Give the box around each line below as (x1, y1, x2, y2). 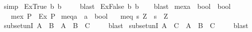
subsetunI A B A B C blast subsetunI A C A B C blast (3, 20, 249, 31)
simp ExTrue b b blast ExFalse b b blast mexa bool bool (3, 1, 231, 11)
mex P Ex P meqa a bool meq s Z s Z (10, 10, 168, 21)
